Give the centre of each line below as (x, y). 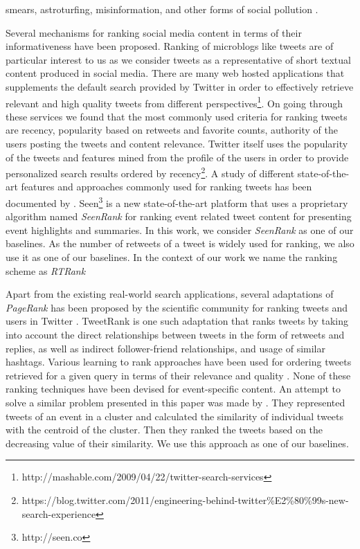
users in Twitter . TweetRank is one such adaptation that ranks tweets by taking (177, 321)
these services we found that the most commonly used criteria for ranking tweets (177, 116)
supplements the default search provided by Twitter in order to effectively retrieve (180, 86)
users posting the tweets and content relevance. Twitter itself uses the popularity (177, 143)
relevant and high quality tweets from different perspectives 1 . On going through (174, 102)
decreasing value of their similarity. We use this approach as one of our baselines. (177, 443)
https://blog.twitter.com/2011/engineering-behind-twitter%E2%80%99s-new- (185, 499)
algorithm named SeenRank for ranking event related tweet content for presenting (179, 216)
